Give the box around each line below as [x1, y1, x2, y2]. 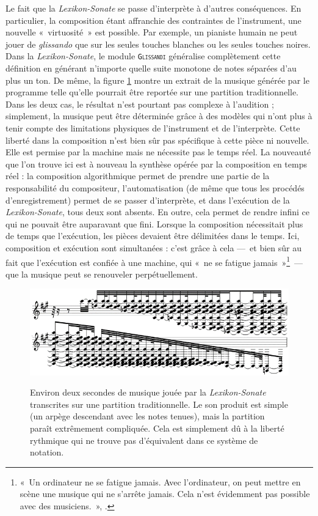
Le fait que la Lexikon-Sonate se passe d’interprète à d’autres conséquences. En [5, 2, 302, 14]
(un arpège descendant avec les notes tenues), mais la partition [30, 410, 265, 422]
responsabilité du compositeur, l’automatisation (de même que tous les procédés [5, 181, 305, 194]
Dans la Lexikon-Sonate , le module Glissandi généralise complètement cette [5, 50, 281, 62]
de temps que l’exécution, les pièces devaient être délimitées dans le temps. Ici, [5, 229, 300, 242]
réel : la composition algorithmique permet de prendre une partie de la [5, 169, 270, 182]
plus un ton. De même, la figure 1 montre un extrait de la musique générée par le [5, 73, 309, 86]
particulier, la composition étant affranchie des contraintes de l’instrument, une [5, 13, 302, 26]
